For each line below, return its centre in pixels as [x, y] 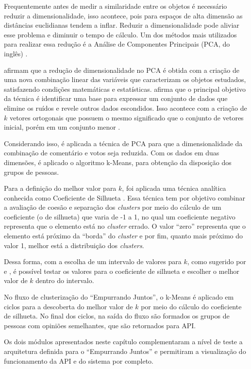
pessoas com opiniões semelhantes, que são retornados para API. [100, 325]
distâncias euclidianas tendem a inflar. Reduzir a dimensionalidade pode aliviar [122, 25]
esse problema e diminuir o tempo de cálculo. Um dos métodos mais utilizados [120, 34]
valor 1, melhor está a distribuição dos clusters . [74, 245]
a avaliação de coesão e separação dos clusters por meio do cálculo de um [113, 207]
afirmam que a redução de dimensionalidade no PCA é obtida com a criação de [122, 70]
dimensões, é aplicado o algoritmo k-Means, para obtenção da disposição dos [118, 162]
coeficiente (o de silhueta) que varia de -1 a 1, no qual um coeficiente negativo [120, 216]
